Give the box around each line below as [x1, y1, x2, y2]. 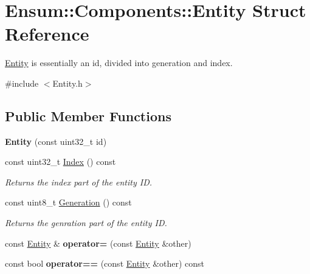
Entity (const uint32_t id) [5, 135, 107, 147]
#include [5, 76, 39, 89]
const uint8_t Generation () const [5, 196, 132, 209]
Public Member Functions [5, 106, 171, 125]
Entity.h [52, 76, 83, 89]
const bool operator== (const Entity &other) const [5, 257, 205, 270]
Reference [5, 21, 89, 46]
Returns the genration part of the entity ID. [5, 216, 167, 229]
